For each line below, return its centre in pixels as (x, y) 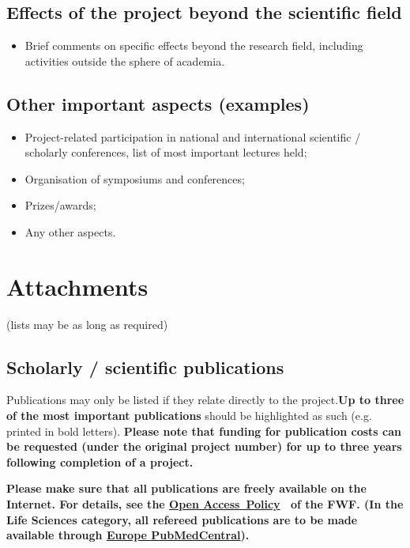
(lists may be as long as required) (87, 324)
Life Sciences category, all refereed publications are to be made (182, 519)
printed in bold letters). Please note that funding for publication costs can (204, 431)
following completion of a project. (100, 461)
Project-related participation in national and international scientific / (193, 136)
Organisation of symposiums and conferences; (135, 178)
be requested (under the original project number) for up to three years (204, 446)
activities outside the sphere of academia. (125, 60)
